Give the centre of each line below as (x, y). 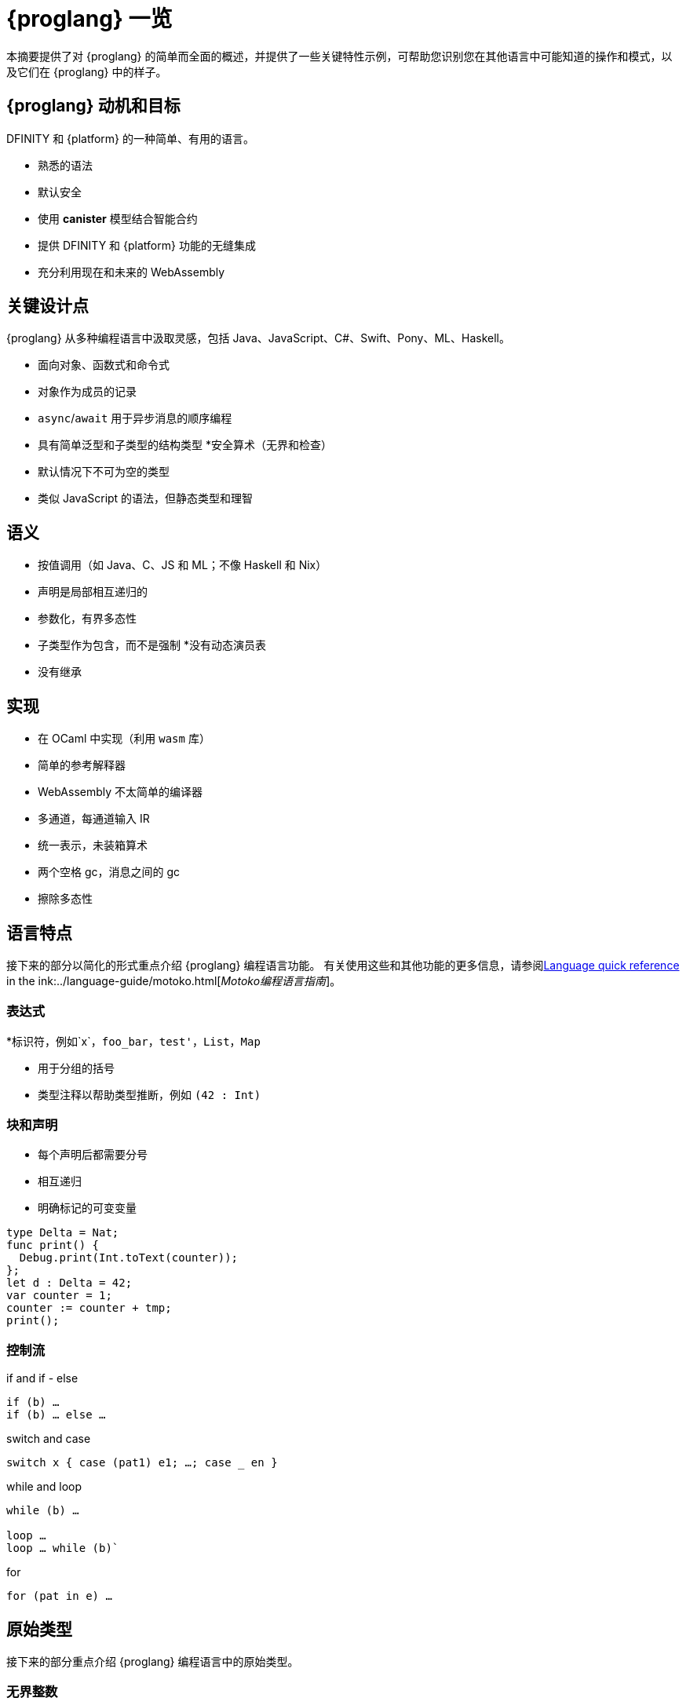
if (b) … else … (56, 1415)
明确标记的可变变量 (87, 1208)
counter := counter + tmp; (89, 1308)
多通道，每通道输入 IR (94, 819)
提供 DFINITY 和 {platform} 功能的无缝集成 (147, 245)
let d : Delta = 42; (69, 1283)
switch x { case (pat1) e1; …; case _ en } (142, 1463)
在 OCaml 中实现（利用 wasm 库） (124, 739)
